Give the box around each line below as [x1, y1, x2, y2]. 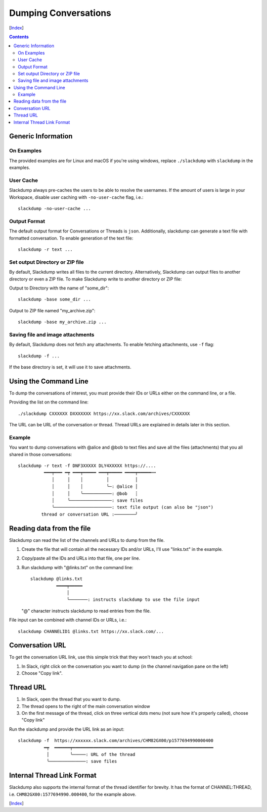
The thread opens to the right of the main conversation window [21, 703, 150, 709]
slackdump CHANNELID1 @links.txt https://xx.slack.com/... [18, 629, 164, 634]
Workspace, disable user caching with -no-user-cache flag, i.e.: [9, 194, 143, 200]
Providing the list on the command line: [9, 399, 89, 405]
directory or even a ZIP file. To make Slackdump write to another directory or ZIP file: [9, 276, 182, 282]
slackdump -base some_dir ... [18, 296, 91, 302]
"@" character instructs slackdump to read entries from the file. [21, 608, 151, 614]
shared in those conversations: [9, 451, 72, 457]
